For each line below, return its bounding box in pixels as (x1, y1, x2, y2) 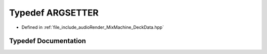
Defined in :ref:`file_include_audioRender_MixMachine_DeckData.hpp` (21, 24, 164, 30)
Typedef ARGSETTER (9, 7, 99, 18)
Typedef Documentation (9, 37, 86, 45)
